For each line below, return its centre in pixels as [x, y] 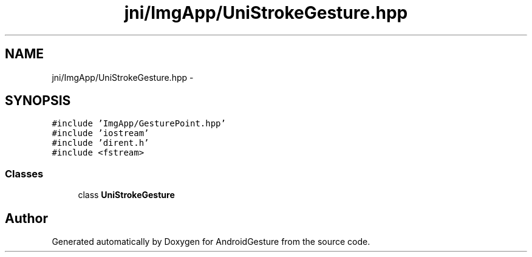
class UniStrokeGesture [126, 195]
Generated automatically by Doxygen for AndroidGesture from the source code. [211, 242]
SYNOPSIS [38, 101]
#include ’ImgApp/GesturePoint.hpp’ [139, 124]
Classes [24, 173]
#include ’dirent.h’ [101, 143]
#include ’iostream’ [101, 133]
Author [26, 218]
